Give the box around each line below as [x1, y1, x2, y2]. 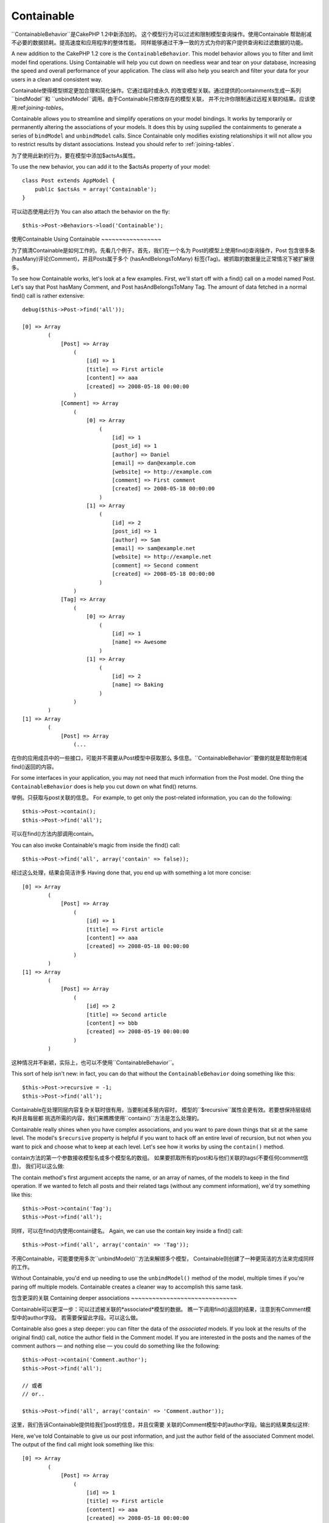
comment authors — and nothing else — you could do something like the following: [11, 1342, 221, 1349]
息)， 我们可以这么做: [11, 1162, 65, 1170]
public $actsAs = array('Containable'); [34, 186, 158, 193]
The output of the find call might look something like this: [11, 1441, 155, 1448]
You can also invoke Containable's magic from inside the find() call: [11, 841, 180, 849]
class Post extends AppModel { [22, 177, 116, 184]
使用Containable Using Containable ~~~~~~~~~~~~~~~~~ [11, 235, 161, 243]
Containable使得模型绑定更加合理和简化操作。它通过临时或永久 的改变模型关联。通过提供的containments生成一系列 [11, 87, 302, 94]
